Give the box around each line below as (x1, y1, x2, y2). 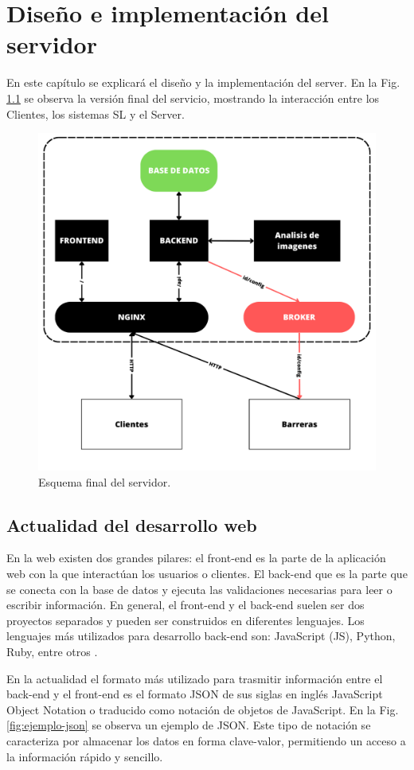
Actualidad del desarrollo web (6, 512, 257, 537)
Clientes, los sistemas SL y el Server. (6, 105, 185, 122)
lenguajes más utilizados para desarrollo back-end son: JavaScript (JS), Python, (6, 627, 396, 644)
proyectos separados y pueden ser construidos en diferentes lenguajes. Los (6, 612, 365, 628)
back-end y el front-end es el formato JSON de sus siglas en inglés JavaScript (6, 686, 383, 702)
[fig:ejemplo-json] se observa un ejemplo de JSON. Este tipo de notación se (6, 717, 371, 733)
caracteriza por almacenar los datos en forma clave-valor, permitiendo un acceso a (6, 733, 406, 749)
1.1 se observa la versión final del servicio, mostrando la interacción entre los (6, 89, 380, 106)
